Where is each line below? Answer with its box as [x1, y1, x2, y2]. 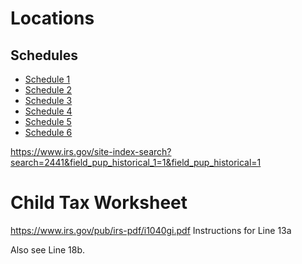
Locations [10, 7, 95, 30]
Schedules [10, 47, 78, 64]
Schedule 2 [24, 84, 73, 96]
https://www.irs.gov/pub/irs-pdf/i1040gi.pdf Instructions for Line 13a [10, 224, 292, 236]
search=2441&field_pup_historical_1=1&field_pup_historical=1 [10, 157, 262, 168]
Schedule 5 [24, 116, 72, 127]
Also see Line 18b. [10, 243, 86, 256]
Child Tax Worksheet [10, 192, 188, 214]
